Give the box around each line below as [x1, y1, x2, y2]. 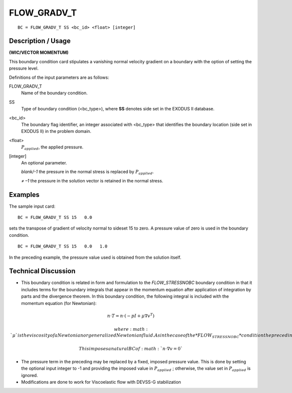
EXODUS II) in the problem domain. [21, 128, 91, 134]
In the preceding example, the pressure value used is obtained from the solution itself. [9, 254, 182, 260]
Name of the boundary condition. [21, 90, 88, 96]
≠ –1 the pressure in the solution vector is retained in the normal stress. [21, 178, 164, 183]
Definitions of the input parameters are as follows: [9, 74, 109, 80]
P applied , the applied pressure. [21, 144, 84, 151]
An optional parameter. [21, 160, 67, 165]
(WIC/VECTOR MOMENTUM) [9, 50, 69, 55]
